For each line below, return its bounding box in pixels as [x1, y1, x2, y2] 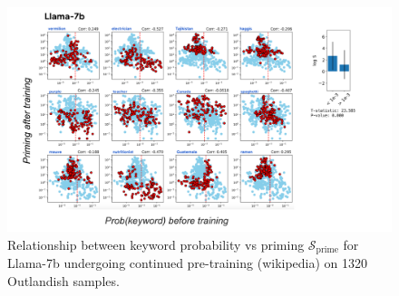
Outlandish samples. [7, 271, 120, 290]
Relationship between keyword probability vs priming [7, 234, 305, 253]
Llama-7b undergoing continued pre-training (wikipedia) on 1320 [7, 253, 368, 272]
